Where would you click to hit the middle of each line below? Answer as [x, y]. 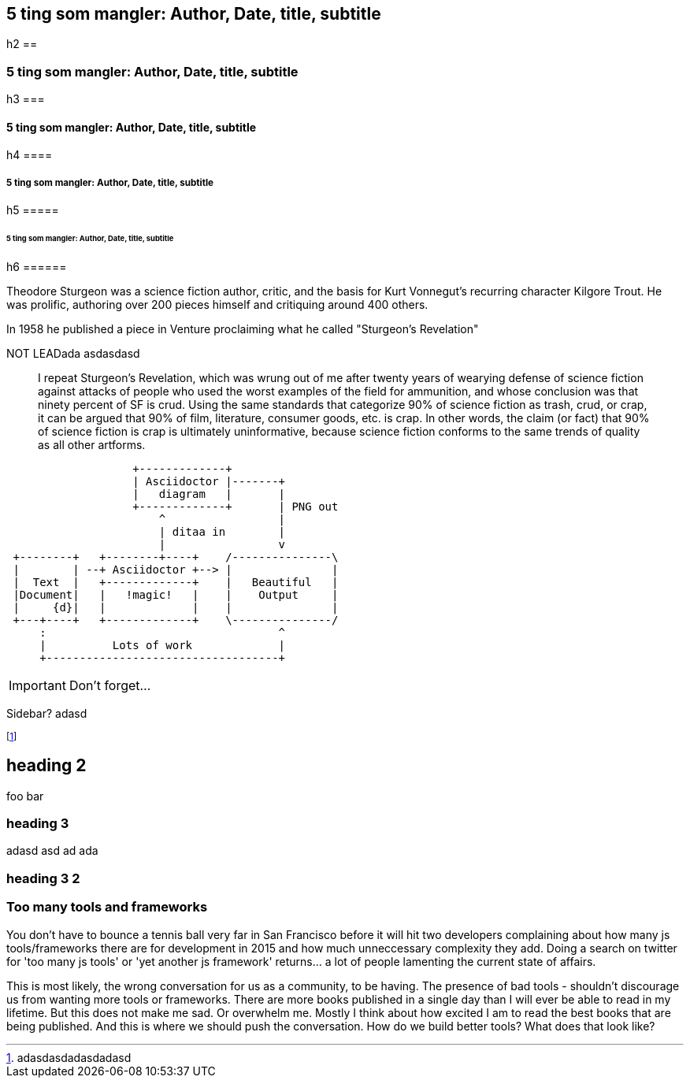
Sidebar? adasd [47, 713]
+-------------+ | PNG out [236, 506]
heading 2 [46, 766]
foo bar [25, 796]
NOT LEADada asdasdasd [73, 353]
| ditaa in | [222, 531]
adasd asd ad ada [52, 851]
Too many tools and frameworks [107, 907]
